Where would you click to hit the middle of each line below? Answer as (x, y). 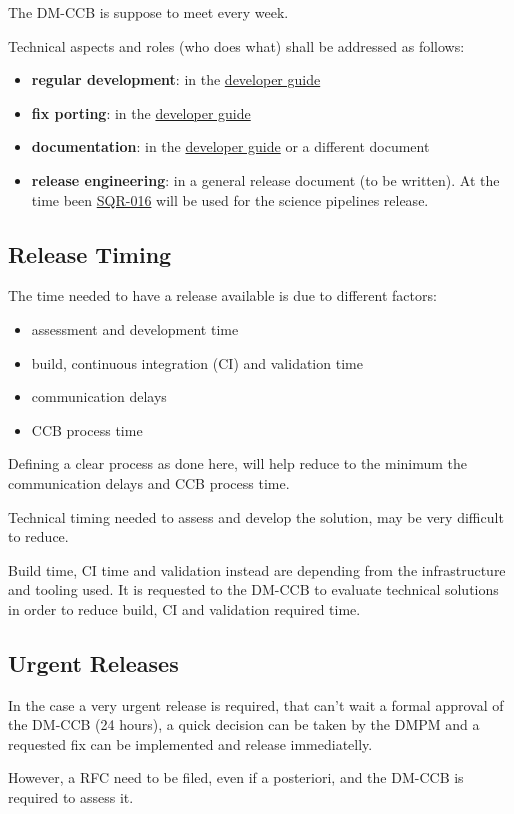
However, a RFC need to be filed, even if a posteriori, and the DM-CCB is (236, 777)
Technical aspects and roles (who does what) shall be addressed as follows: (236, 45)
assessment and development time (135, 328)
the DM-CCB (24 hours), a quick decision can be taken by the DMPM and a (244, 724)
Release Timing (90, 253)
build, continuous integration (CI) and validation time (197, 362)
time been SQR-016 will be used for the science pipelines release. (230, 199)
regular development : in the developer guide (176, 79)
